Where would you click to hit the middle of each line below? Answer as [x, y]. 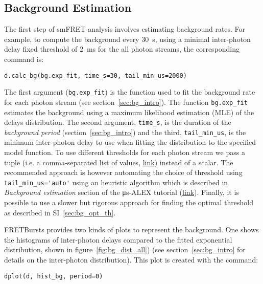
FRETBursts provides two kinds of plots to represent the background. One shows [131, 230]
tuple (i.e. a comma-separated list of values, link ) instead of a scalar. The [119, 162]
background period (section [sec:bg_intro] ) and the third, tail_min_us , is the [125, 132]
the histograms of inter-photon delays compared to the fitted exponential [118, 239]
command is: [24, 59]
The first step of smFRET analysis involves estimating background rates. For [125, 29]
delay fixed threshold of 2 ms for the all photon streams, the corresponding [122, 49]
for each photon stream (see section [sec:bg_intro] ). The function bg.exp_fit [126, 102]
